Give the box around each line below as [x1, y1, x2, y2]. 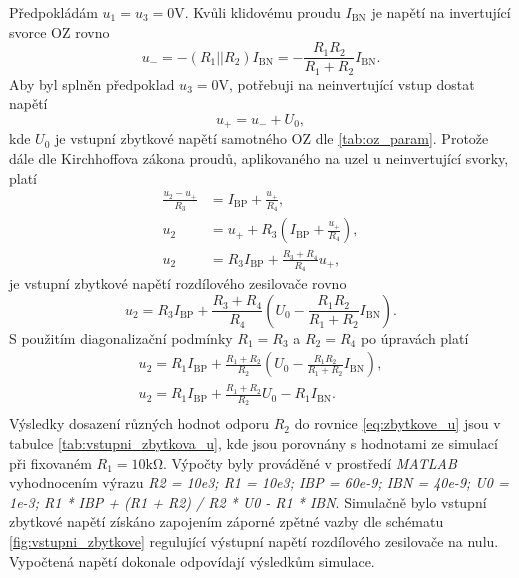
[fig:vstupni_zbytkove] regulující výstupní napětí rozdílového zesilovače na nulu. [9, 530, 499, 551]
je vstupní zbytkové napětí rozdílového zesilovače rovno [9, 273, 347, 294]
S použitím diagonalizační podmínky [9, 327, 233, 348]
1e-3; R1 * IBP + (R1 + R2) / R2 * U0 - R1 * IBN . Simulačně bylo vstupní [9, 491, 487, 512]
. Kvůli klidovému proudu [184, 2, 341, 22]
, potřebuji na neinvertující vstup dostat [228, 73, 475, 94]
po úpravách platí [360, 327, 469, 348]
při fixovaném [9, 452, 92, 473]
